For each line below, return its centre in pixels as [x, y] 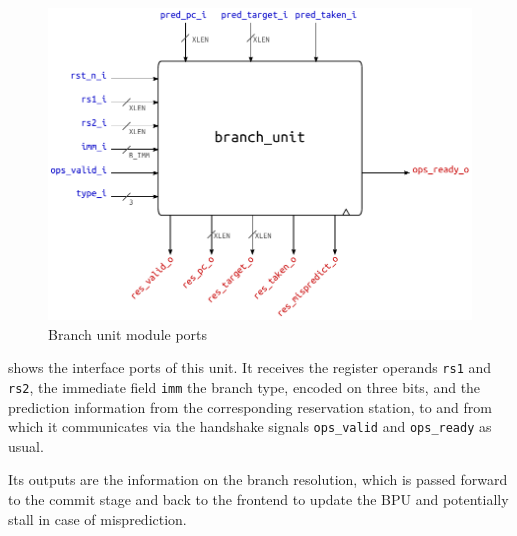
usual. [26, 445]
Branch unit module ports [128, 333]
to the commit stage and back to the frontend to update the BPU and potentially [258, 499]
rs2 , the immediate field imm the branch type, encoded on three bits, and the [244, 386]
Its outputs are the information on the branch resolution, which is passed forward [258, 479]
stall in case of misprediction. [97, 518]
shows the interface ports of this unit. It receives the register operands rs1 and [250, 367]
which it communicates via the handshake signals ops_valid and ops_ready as [250, 426]
